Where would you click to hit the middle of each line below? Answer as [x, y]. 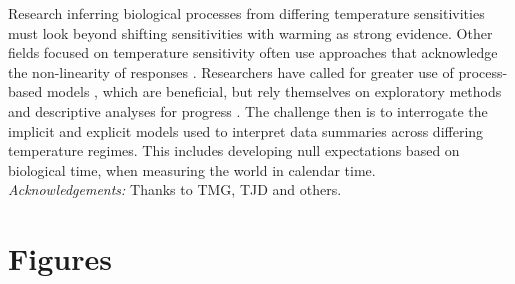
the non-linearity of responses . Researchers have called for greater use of [231, 71]
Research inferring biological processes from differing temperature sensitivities [246, 13]
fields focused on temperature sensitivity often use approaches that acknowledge [253, 52]
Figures [60, 258]
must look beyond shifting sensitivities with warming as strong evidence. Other [250, 32]
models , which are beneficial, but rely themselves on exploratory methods [274, 91]
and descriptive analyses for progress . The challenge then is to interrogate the [248, 110]
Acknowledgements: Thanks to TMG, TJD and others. [175, 189]
